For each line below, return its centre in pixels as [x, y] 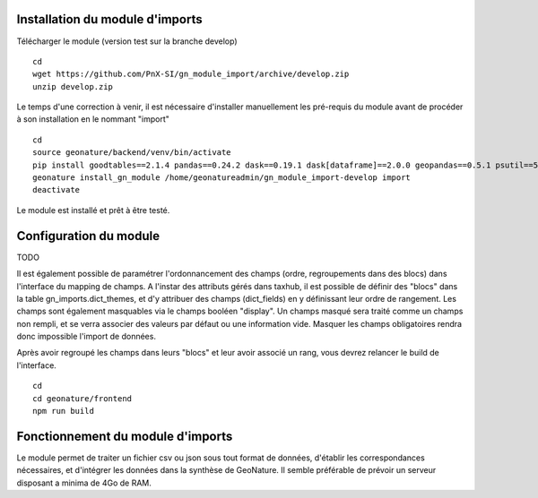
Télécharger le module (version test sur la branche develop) [127, 41]
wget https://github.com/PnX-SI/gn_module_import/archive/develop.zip [191, 74]
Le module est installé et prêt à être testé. [93, 210]
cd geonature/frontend [82, 398]
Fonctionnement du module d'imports [125, 436]
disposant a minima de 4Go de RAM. [84, 483]
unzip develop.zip [73, 86]
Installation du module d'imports [109, 19]
